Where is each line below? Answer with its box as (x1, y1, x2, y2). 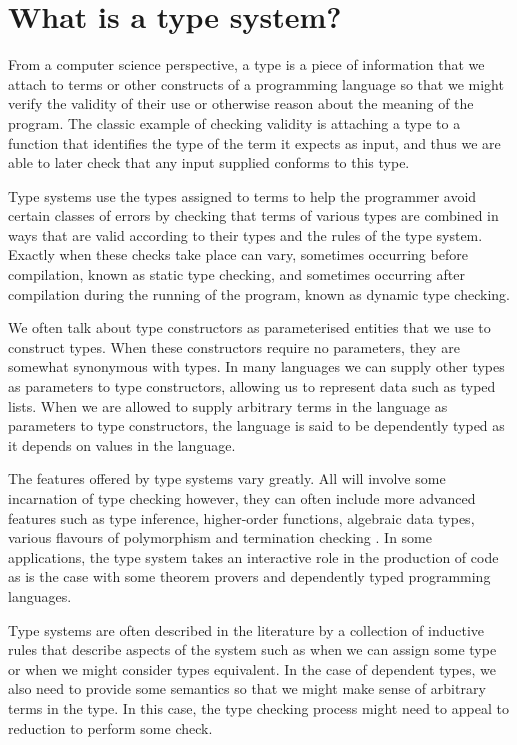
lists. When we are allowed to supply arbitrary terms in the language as (8, 395, 448, 416)
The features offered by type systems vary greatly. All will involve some (8, 468, 446, 489)
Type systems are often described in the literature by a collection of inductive (8, 619, 485, 640)
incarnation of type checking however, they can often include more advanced (8, 488, 476, 508)
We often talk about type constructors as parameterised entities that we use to (8, 317, 491, 338)
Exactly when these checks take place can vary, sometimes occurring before (8, 244, 468, 265)
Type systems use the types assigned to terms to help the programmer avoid (8, 185, 477, 206)
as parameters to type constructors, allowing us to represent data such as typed (8, 376, 496, 397)
